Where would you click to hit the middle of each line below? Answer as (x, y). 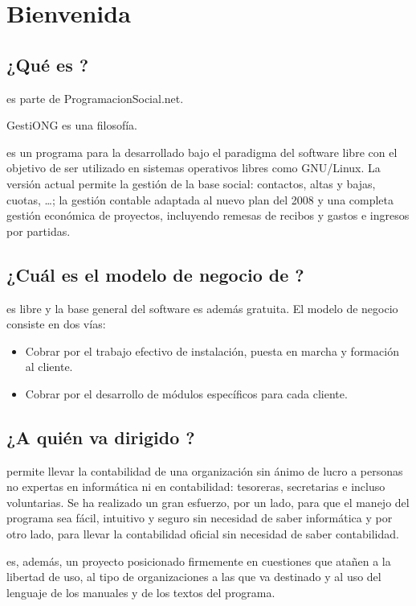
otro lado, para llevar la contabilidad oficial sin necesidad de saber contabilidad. (203, 534)
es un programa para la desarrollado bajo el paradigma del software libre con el (202, 152)
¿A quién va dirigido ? (101, 437)
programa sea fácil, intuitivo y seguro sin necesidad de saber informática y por (200, 518)
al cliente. (49, 367)
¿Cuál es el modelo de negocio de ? (155, 274)
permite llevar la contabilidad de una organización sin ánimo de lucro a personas (205, 470)
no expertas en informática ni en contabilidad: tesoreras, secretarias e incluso (196, 486)
